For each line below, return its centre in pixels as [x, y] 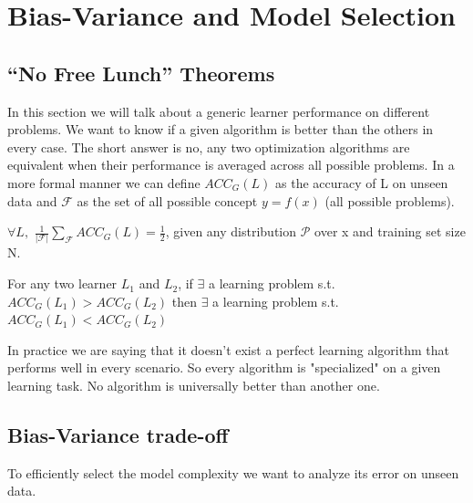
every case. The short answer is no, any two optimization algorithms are [209, 147]
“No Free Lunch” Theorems [141, 73]
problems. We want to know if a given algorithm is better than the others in [221, 129]
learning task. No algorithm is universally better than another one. [194, 386]
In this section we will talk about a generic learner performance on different [219, 111]
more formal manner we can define [104, 182]
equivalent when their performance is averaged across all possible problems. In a [231, 165]
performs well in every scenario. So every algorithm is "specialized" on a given [224, 367]
